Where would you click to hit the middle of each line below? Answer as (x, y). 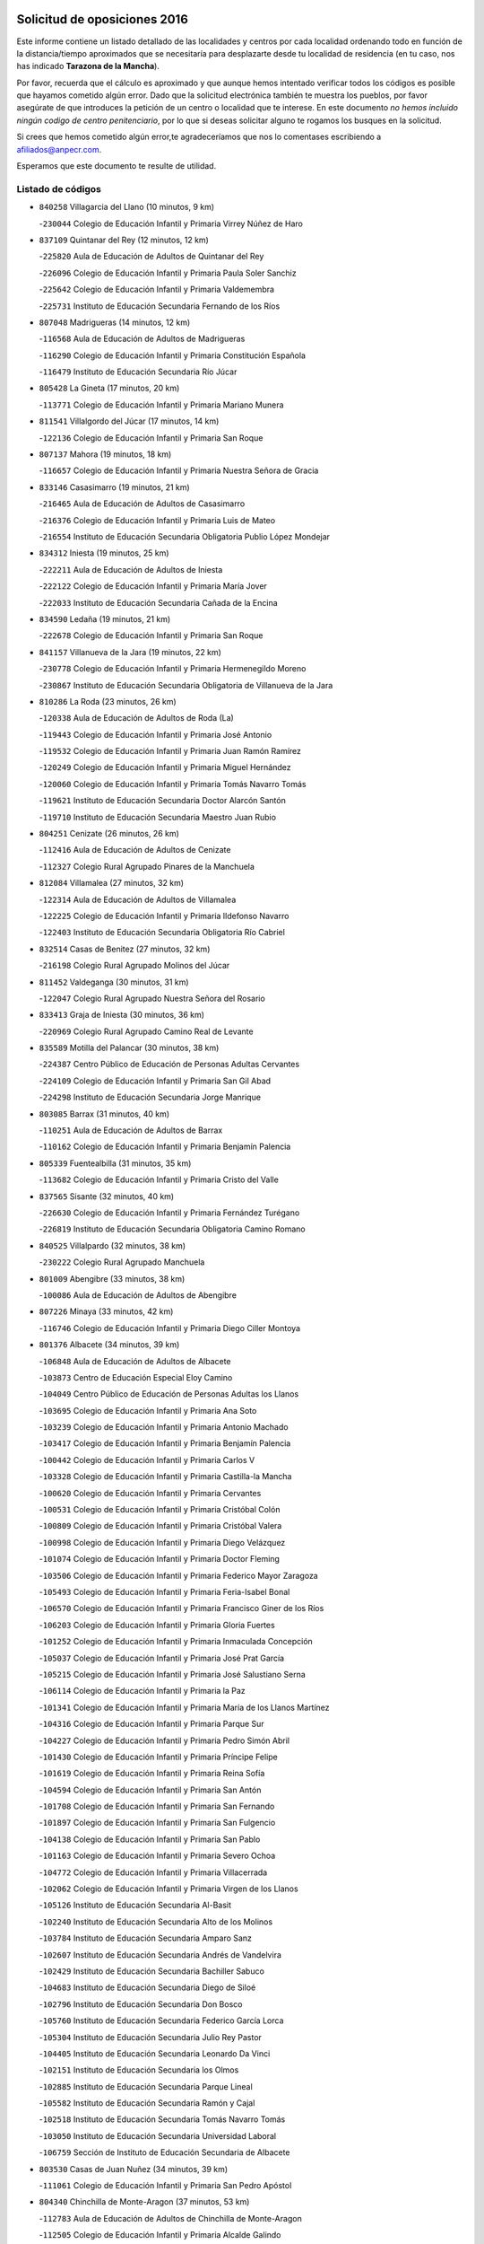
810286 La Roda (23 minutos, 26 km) (108, 701)
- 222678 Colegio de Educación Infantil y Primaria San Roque (151, 636)
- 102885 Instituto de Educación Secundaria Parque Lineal (146, 2086)
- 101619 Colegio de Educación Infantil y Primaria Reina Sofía (152, 1774)
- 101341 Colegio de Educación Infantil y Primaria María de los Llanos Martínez (185, 1707)
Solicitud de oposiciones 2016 (102, 19)
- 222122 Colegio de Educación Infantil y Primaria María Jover (153, 586)
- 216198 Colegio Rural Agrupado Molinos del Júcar (134, 966)
